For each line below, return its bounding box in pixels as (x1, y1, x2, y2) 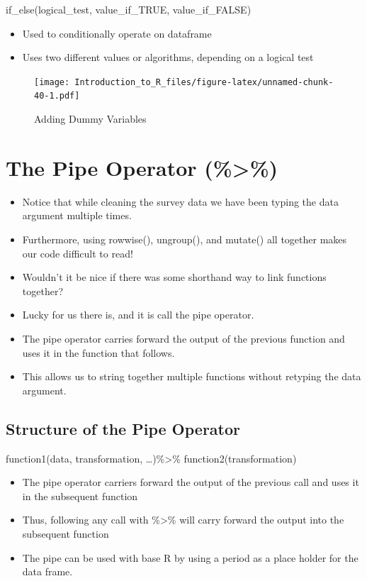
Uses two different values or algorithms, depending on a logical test (22, 50, 314, 65)
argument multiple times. (22, 208, 132, 223)
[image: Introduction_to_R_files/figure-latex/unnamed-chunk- (34, 77, 334, 87)
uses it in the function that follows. (22, 345, 175, 360)
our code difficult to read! (22, 245, 133, 260)
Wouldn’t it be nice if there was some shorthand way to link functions (22, 270, 327, 284)
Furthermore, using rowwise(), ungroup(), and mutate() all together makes (22, 232, 347, 246)
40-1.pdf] (34, 91, 80, 101)
